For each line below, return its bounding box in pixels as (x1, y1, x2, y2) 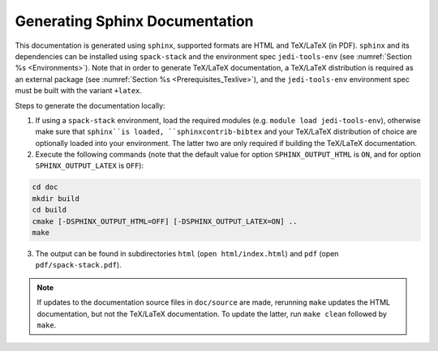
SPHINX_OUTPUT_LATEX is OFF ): (35, 161, 144, 170)
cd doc (32, 182, 58, 192)
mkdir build (32, 194, 80, 203)
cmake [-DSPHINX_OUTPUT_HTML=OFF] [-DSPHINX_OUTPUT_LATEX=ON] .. (32, 216, 298, 226)
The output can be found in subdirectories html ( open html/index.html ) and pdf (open (35, 248, 339, 259)
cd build (32, 205, 67, 215)
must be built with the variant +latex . (15, 86, 142, 96)
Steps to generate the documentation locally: (15, 101, 165, 110)
